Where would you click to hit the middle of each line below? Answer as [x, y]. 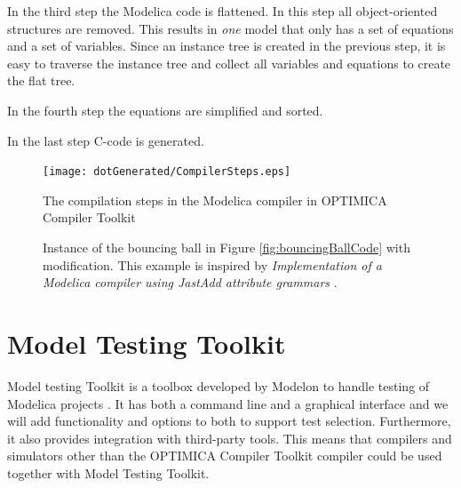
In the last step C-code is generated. [106, 140]
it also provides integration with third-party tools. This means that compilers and [230, 438]
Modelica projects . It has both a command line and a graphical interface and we [228, 403]
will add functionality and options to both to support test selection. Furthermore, [229, 421]
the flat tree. [41, 80]
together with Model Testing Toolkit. [108, 472]
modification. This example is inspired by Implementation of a [212, 264]
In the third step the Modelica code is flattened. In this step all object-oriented [223, 11]
